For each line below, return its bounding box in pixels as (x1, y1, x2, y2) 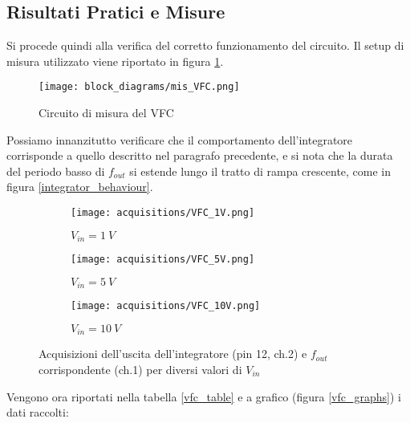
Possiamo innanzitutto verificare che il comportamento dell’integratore (6, 131, 353, 148)
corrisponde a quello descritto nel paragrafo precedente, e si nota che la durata (6, 147, 393, 164)
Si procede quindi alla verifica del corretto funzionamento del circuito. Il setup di (6, 37, 404, 54)
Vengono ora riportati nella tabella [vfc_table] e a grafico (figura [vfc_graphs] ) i (6, 388, 401, 405)
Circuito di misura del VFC (39, 104, 174, 121)
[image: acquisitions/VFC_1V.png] (71, 207, 255, 219)
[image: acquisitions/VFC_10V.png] (71, 300, 261, 312)
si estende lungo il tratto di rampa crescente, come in (129, 162, 392, 179)
